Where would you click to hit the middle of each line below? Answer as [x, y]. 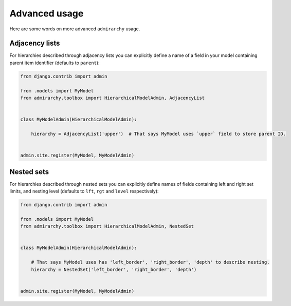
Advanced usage [47, 13]
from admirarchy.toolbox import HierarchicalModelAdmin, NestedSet [107, 226]
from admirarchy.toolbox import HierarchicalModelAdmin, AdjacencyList [113, 98]
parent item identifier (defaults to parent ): [54, 63]
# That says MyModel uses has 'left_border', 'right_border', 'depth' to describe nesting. [150, 262]
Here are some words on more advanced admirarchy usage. [75, 29]
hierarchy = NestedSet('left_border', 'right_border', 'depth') [114, 269]
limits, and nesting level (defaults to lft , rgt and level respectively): [84, 191]
